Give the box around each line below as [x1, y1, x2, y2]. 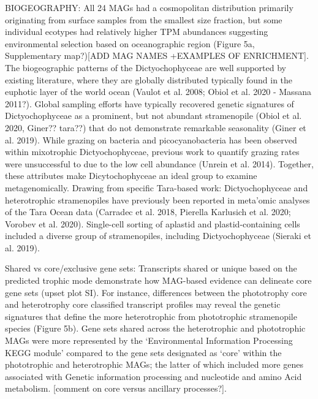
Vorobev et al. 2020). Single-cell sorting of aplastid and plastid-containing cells [5, 217, 300, 230]
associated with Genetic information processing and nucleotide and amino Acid [5, 370, 302, 382]
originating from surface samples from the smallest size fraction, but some [5, 13, 282, 26]
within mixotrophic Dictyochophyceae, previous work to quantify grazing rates [5, 145, 300, 158]
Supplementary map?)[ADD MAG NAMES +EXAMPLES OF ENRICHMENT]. [5, 49, 309, 62]
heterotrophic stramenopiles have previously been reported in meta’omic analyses [5, 193, 310, 206]
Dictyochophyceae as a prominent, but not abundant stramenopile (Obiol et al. [5, 109, 302, 122]
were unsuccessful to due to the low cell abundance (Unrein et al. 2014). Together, [5, 157, 314, 170]
